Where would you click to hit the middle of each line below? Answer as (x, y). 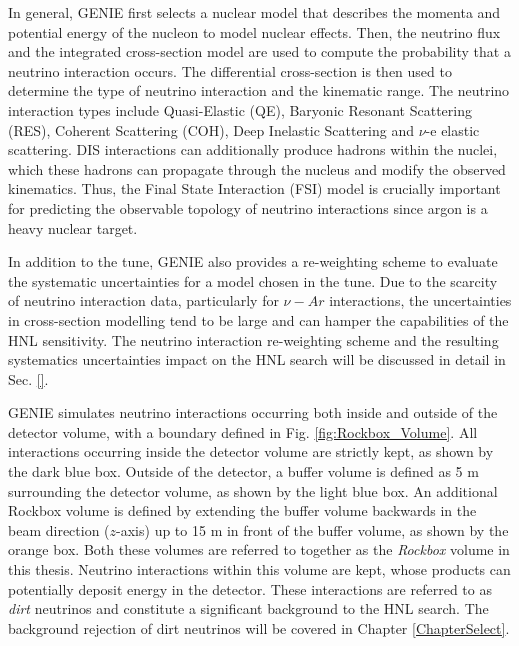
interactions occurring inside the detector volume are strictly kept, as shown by (251, 451)
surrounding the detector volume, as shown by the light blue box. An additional (253, 490)
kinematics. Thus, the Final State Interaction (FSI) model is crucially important (254, 188)
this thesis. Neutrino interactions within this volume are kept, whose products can (259, 569)
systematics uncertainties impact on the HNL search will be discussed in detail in (257, 359)
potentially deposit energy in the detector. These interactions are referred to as (250, 588)
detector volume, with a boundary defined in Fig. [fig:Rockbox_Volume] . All (243, 431)
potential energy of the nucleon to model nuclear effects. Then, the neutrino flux (254, 31)
